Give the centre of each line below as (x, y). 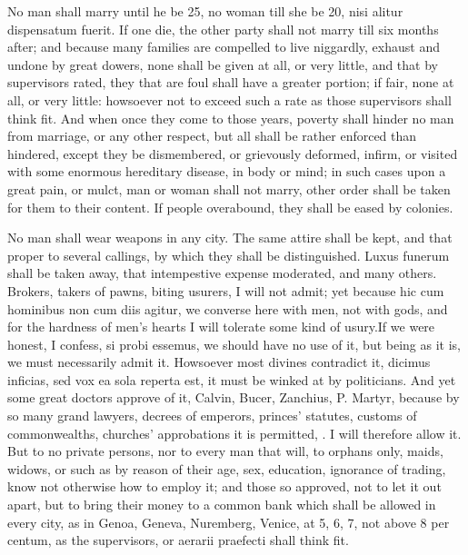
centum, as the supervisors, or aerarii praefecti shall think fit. (178, 540)
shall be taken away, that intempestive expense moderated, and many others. (222, 273)
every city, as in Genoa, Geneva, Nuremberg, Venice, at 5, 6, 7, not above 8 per (229, 522)
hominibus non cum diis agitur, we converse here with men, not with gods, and (228, 308)
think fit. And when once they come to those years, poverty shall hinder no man (231, 118)
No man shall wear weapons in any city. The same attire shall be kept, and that (230, 238)
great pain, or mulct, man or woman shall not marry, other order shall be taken (229, 188)
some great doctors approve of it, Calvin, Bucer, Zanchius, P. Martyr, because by (234, 397)
